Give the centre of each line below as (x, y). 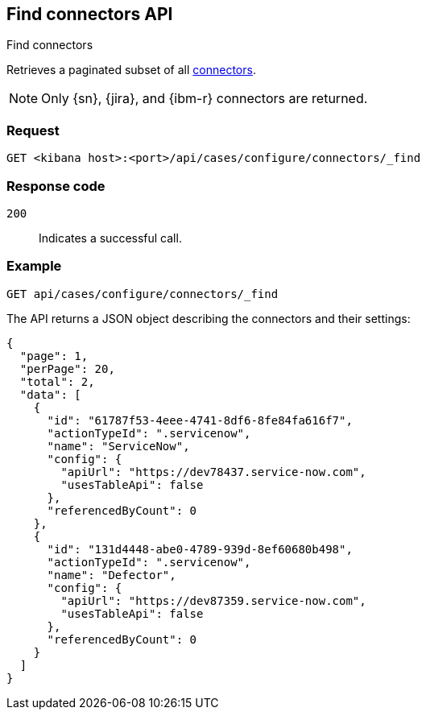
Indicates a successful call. (110, 238)
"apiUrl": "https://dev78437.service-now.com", (213, 472)
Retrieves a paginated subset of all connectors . (131, 70)
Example (34, 266)
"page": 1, (54, 356)
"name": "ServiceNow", (118, 446)
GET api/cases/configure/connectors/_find (143, 294)
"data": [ (50, 394)
